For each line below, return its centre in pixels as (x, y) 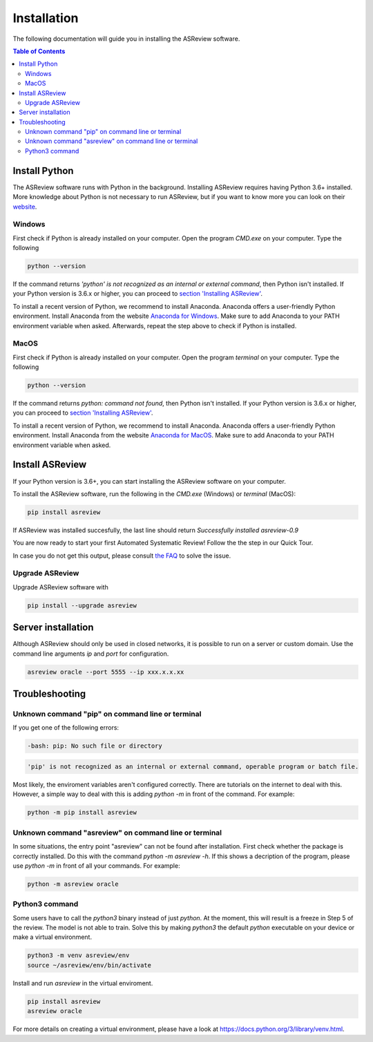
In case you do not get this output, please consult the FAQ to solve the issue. (122, 556)
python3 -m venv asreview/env (78, 956)
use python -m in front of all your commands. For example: (96, 865)
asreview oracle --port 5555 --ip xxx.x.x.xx (106, 672)
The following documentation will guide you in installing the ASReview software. (126, 39)
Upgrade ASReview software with (60, 587)
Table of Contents (39, 51)
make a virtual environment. (52, 937)
